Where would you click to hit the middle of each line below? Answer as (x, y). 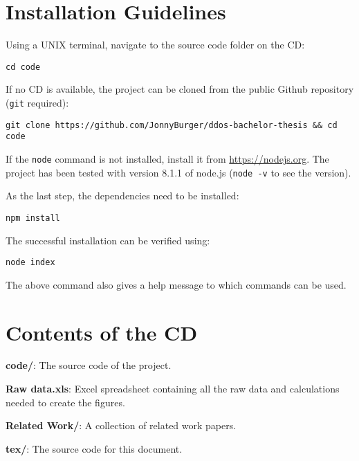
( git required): (37, 102)
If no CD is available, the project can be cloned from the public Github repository (180, 89)
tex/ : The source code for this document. (94, 448)
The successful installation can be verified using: (108, 240)
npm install (33, 218)
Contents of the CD (102, 332)
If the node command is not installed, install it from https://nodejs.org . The (167, 158)
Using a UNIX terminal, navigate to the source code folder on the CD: (155, 45)
